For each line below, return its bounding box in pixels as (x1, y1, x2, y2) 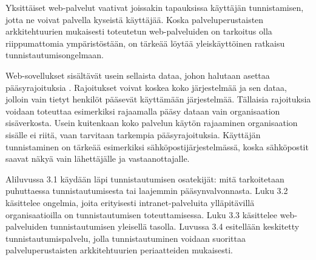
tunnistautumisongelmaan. (5, 48, 104, 61)
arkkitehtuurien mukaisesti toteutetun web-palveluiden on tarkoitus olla (5, 25, 272, 38)
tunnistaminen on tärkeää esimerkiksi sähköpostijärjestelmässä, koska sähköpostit (5, 140, 309, 153)
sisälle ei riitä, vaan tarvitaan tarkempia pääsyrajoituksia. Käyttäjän (5, 128, 261, 141)
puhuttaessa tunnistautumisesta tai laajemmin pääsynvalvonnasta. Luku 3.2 (5, 184, 288, 197)
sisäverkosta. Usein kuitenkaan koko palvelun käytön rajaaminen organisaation (5, 116, 298, 129)
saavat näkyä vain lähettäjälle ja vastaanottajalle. (5, 152, 190, 165)
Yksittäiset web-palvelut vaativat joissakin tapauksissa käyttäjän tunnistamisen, (5, 1, 304, 13)
